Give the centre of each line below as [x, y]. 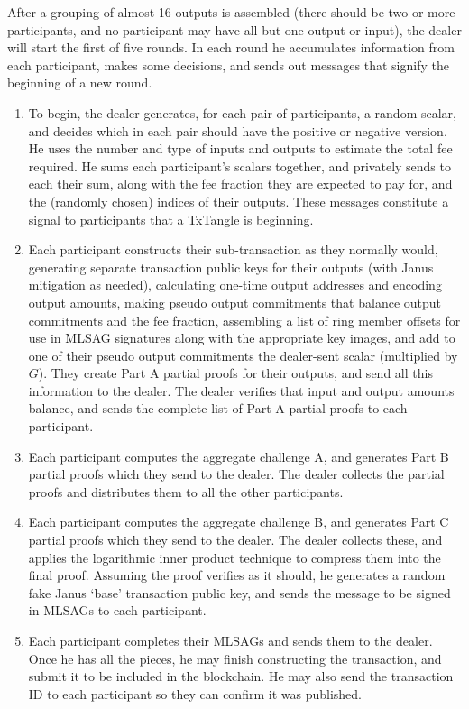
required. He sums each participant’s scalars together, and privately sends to [239, 166]
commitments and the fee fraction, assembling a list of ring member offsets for [244, 320]
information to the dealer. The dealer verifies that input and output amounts [241, 390]
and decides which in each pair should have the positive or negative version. [238, 130]
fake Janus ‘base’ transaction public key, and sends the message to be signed [239, 592]
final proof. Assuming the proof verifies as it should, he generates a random [237, 575]
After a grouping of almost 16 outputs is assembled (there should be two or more [231, 12]
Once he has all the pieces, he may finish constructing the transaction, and [235, 658]
